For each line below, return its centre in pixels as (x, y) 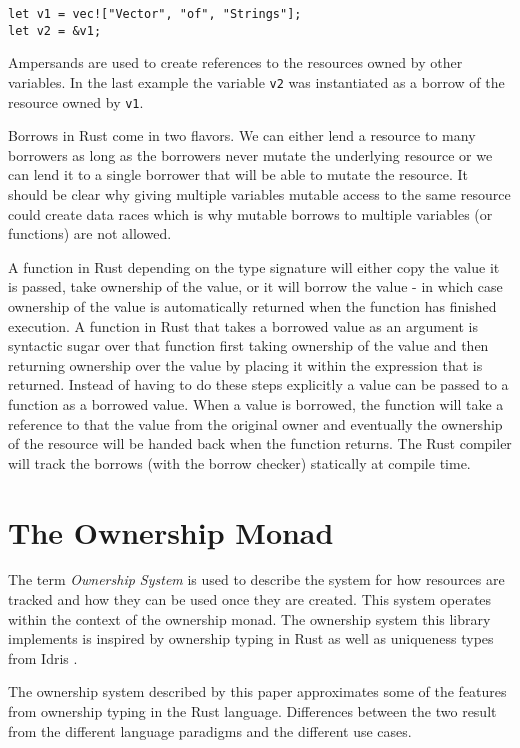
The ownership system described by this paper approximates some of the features (257, 691)
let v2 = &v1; (55, 30)
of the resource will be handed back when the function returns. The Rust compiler (260, 443)
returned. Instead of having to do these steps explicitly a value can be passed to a (258, 384)
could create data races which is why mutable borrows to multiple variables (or (250, 213)
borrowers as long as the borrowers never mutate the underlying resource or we (250, 154)
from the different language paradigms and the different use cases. (210, 730)
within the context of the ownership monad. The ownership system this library (249, 618)
